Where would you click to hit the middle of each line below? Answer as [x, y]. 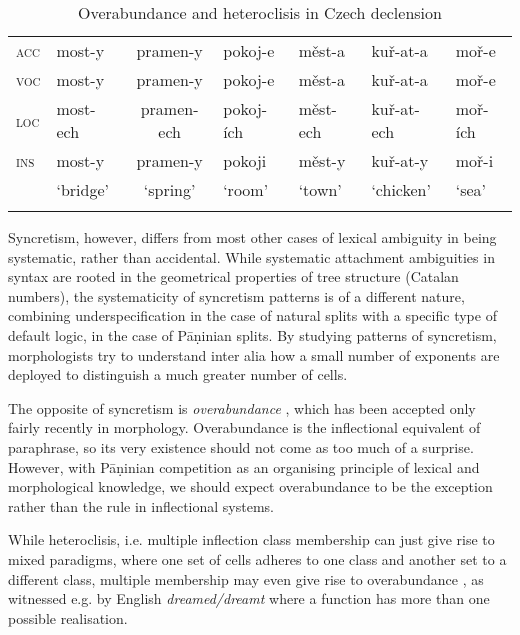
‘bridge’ [82, 189]
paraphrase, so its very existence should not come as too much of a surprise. [241, 446]
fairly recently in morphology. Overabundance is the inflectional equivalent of [244, 427]
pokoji [245, 160]
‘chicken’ [401, 189]
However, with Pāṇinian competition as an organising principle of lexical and [244, 466]
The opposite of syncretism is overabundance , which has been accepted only [242, 407]
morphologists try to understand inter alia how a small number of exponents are [254, 354]
